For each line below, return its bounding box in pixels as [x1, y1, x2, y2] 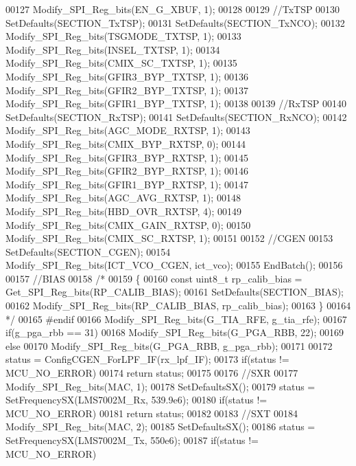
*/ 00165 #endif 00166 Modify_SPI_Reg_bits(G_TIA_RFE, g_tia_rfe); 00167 [5, 311, 347, 326]
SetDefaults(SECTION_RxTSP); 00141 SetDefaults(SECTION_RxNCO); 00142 [5, 109, 347, 124]
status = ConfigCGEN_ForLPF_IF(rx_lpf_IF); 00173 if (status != [5, 352, 289, 366]
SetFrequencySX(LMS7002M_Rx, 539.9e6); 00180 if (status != [5, 392, 268, 407]
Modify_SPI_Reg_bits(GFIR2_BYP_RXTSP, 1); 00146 [5, 164, 249, 178]
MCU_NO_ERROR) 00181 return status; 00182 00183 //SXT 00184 [5, 406, 298, 420]
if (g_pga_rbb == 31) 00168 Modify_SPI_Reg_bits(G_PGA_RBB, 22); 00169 [5, 325, 344, 340]
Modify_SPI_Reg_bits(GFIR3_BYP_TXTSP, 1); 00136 [5, 69, 248, 83]
